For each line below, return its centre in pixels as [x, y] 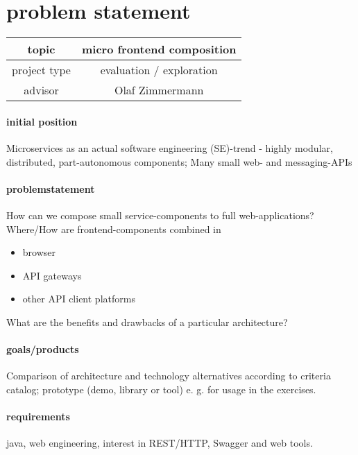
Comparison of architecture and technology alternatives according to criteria [169, 376]
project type [41, 70]
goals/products [43, 349]
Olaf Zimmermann [159, 90]
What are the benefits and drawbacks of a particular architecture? [147, 321]
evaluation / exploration [159, 70]
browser [39, 252]
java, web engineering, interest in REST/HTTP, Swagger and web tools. [160, 443]
